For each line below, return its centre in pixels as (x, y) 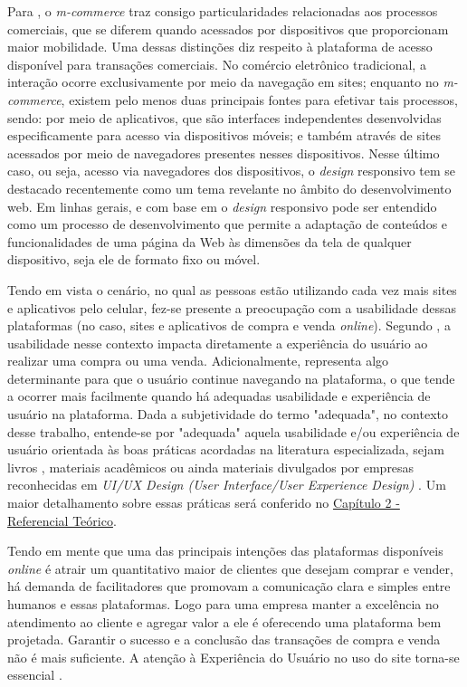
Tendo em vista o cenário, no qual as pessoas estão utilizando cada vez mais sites (232, 289)
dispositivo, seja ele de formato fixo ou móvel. (134, 259)
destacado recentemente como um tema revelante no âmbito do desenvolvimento (229, 188)
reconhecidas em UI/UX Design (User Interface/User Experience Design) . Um (227, 485)
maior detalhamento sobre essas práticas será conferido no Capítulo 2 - (204, 503)
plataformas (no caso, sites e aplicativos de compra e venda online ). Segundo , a (229, 325)
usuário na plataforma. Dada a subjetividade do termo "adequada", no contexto (228, 414)
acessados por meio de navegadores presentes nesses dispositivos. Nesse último (224, 153)
